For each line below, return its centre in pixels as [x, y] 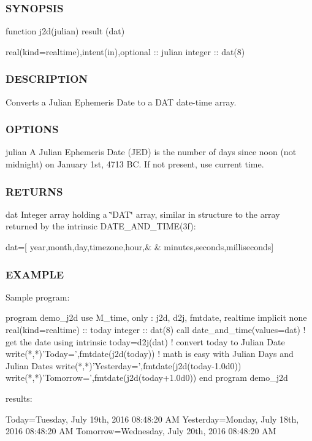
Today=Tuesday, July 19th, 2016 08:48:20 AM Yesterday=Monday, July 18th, [152, 419]
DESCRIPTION [47, 79]
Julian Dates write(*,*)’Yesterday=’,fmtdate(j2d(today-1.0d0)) [124, 365]
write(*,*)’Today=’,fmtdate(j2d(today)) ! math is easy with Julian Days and [150, 354]
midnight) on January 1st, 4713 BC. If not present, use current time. [135, 164]
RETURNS [34, 191]
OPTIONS [32, 129]
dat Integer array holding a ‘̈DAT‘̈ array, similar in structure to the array [143, 214]
